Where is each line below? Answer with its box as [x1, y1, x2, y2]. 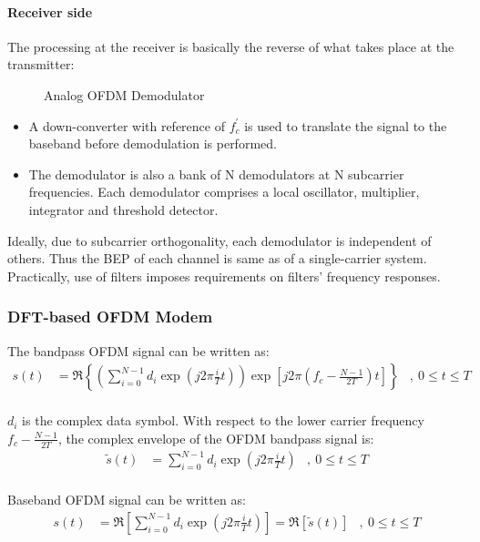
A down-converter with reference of [28, 116, 225, 135]
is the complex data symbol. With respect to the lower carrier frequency [22, 411, 424, 430]
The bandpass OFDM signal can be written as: [7, 341, 270, 360]
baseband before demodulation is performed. [28, 134, 277, 153]
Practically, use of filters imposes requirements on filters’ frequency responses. [7, 266, 441, 285]
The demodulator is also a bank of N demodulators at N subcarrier [28, 164, 404, 183]
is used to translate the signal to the [244, 116, 447, 135]
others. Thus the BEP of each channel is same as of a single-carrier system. [7, 249, 427, 268]
